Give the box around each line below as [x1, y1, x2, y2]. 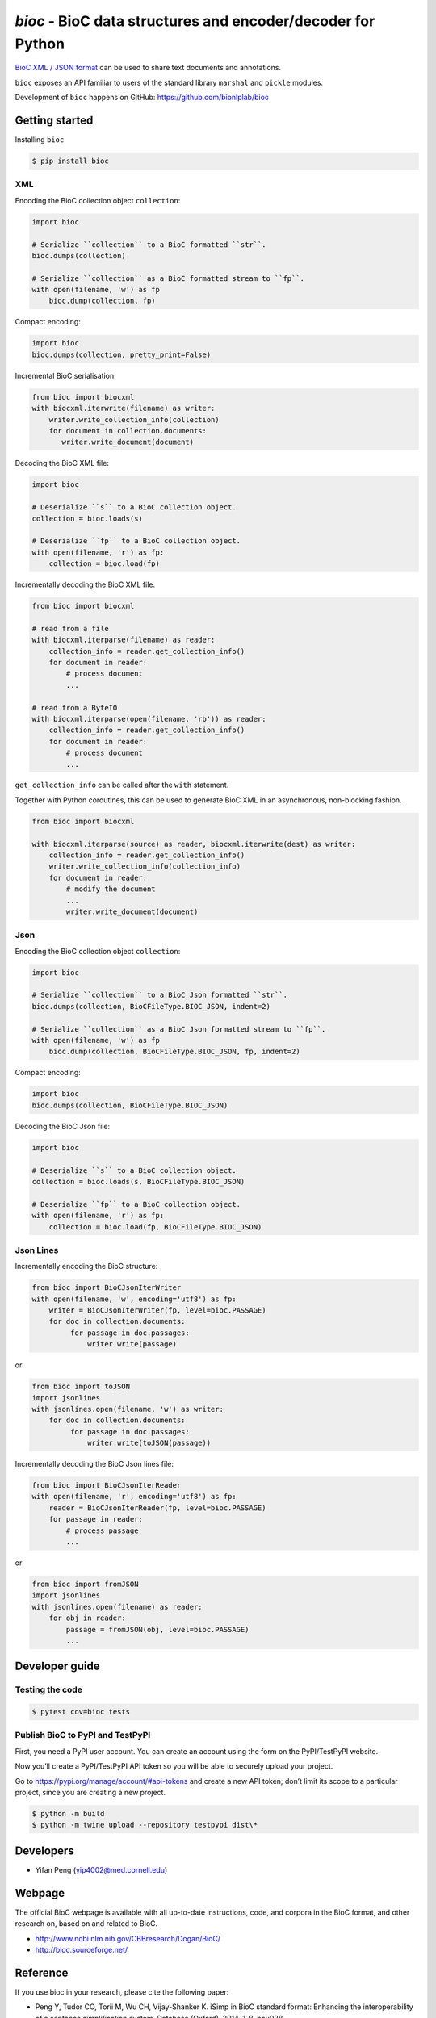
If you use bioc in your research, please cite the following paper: [15, 1987, 229, 1997]
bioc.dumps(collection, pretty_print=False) [31, 350, 212, 359]
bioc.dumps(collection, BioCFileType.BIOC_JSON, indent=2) [31, 1002, 270, 1011]
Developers [15, 1844, 74, 1857]
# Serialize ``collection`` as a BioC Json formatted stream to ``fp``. [31, 1024, 326, 1033]
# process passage [65, 1526, 139, 1535]
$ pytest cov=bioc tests [31, 1707, 131, 1717]
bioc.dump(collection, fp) [48, 296, 157, 306]
